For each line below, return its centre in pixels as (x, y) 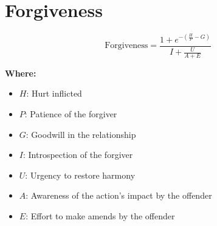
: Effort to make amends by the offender (100, 216)
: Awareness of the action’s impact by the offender (119, 195)
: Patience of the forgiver (71, 114)
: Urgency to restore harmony (80, 175)
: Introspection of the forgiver (78, 155)
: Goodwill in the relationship (81, 134)
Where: (21, 73)
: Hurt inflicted (54, 93)
